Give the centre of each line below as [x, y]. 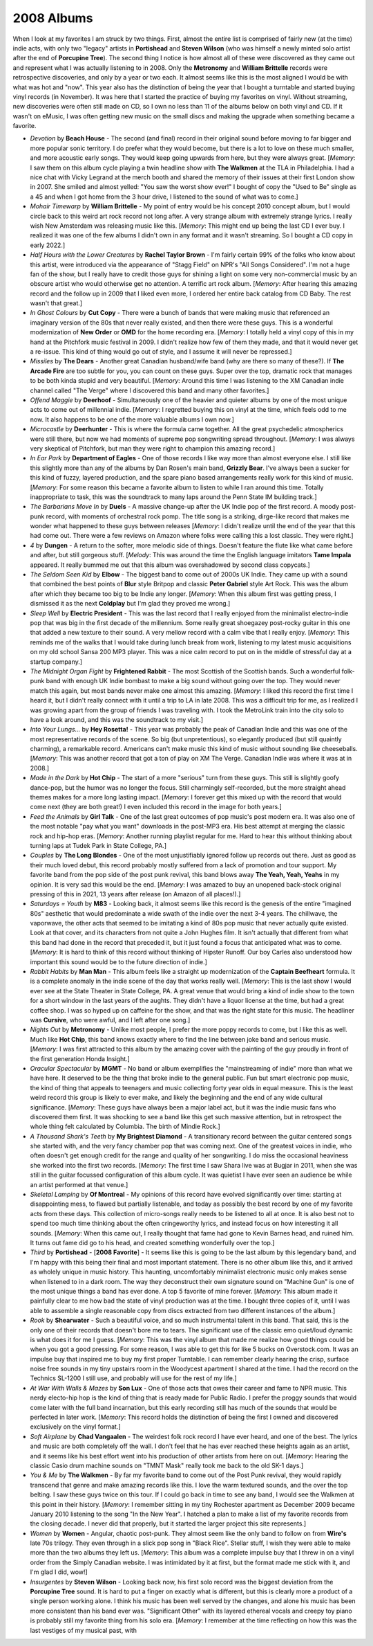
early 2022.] [48, 245]
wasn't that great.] [56, 303]
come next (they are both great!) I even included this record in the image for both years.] [156, 807]
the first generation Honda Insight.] [80, 1058]
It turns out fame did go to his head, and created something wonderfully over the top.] [152, 1242]
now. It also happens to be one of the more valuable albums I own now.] [132, 419]
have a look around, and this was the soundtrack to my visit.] [117, 719]
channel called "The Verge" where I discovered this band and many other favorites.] [150, 390]
